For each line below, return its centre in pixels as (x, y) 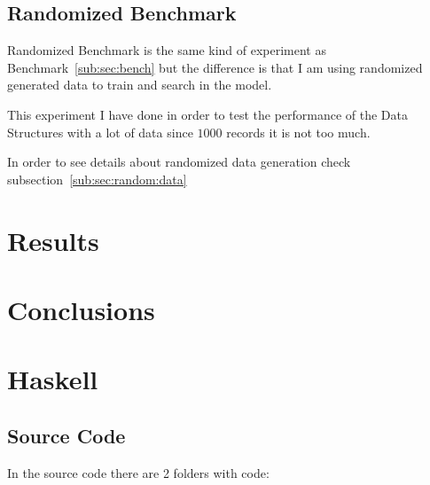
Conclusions (81, 309)
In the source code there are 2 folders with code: (138, 472)
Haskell (53, 379)
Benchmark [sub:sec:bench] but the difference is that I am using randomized (215, 67)
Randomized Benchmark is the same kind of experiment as (167, 50)
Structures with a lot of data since (100, 132)
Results (53, 240)
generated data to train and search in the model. (140, 85)
